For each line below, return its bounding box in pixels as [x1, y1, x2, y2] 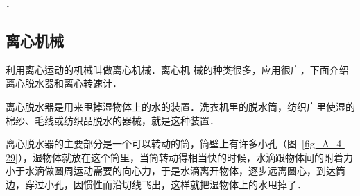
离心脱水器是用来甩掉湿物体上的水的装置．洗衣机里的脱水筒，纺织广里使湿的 [6, 99, 355, 113]
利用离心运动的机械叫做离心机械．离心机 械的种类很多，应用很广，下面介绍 [6, 62, 349, 76]
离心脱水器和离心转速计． [6, 76, 122, 90]
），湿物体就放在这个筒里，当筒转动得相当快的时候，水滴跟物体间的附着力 [17, 149, 353, 164]
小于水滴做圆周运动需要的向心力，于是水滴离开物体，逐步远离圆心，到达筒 [6, 163, 345, 178]
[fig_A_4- [302, 136, 345, 151]
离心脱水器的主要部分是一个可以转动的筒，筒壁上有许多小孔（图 [6, 136, 297, 151]
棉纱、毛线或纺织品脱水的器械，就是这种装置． [6, 113, 219, 127]
